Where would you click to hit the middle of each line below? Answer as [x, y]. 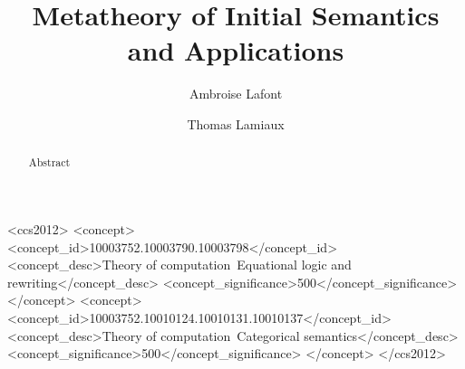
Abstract [49, 162]
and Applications [236, 50]
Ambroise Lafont [236, 94]
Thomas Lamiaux [236, 123]
